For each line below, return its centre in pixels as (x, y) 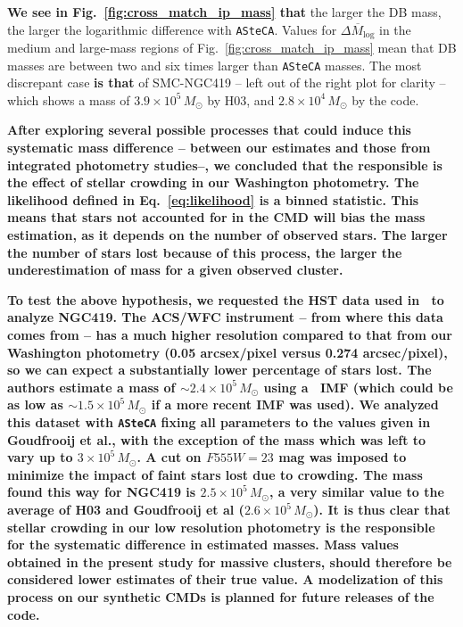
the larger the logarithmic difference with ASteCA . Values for (172, 29)
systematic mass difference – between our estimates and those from (219, 148)
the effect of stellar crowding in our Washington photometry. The (213, 182)
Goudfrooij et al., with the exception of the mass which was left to (217, 439)
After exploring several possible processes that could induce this (209, 130)
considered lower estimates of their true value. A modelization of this (225, 579)
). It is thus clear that (382, 510)
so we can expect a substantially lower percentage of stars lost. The (219, 370)
